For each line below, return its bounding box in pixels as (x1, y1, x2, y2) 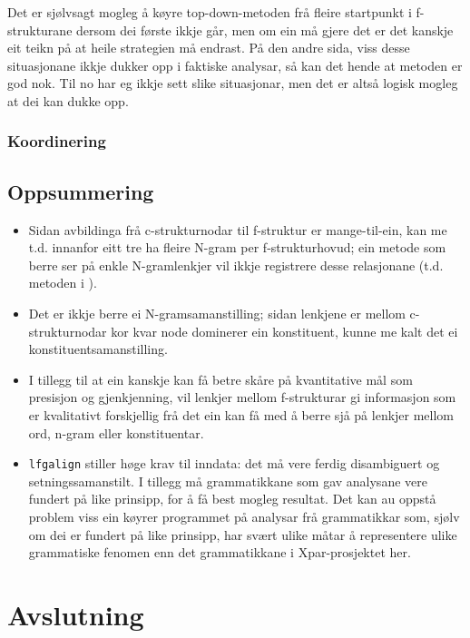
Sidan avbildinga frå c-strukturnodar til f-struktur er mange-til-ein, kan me (28, 220, 447, 239)
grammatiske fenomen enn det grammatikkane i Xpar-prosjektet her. (28, 543, 411, 562)
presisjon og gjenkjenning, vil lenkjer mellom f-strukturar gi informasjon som (28, 388, 456, 407)
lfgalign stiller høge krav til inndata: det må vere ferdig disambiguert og (28, 454, 440, 473)
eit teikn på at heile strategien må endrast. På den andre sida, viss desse (7, 38, 410, 57)
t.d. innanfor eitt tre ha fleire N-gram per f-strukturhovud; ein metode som (28, 238, 446, 257)
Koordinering (7, 130, 106, 152)
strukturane (7, 20, 73, 39)
